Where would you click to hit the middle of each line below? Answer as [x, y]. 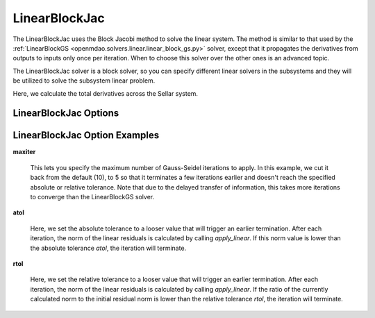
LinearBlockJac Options [66, 114]
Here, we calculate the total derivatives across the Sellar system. [105, 93]
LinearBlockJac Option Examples [86, 135]
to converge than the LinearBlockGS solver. [92, 196]
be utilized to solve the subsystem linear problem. [84, 81]
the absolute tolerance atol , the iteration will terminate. [108, 248]
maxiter [24, 152]
